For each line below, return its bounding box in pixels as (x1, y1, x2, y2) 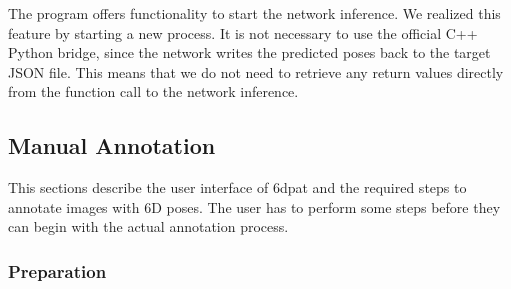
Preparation (8, 258, 107, 283)
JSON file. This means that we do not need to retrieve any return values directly (8, 61, 504, 82)
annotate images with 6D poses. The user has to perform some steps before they (8, 196, 501, 217)
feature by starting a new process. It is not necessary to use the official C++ (8, 22, 478, 43)
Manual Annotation (8, 130, 216, 161)
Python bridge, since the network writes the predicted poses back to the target (8, 42, 491, 63)
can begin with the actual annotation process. (8, 216, 289, 237)
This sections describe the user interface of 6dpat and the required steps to (8, 177, 467, 198)
